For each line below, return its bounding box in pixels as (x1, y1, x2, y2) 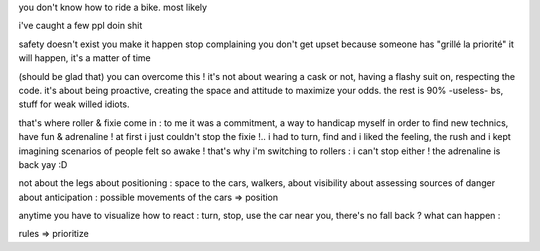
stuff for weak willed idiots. (18, 98, 130, 110)
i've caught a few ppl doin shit (18, 20, 143, 32)
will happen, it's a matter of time (18, 52, 151, 64)
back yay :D (18, 158, 68, 170)
